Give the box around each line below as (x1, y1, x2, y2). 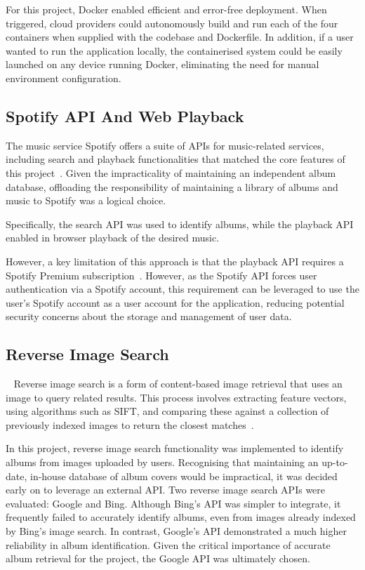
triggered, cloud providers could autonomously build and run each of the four (6, 15, 338, 30)
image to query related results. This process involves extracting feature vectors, (6, 390, 347, 404)
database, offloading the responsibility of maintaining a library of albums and (6, 179, 338, 194)
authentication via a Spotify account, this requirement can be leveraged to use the (6, 281, 359, 296)
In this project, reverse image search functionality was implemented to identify (6, 441, 344, 456)
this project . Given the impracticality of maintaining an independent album (6, 165, 336, 180)
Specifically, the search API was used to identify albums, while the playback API (6, 216, 354, 231)
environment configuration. (6, 70, 121, 85)
